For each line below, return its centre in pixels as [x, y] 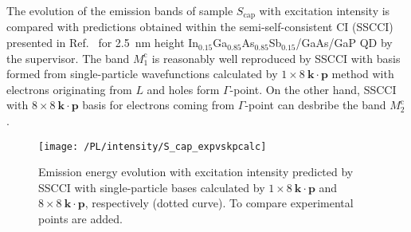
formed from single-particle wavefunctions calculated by [142, 74]
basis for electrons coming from [159, 105]
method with [363, 74]
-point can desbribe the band [315, 105]
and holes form [183, 89]
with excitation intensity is [325, 10]
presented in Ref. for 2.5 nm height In [103, 43]
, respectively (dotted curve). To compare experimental [219, 203]
